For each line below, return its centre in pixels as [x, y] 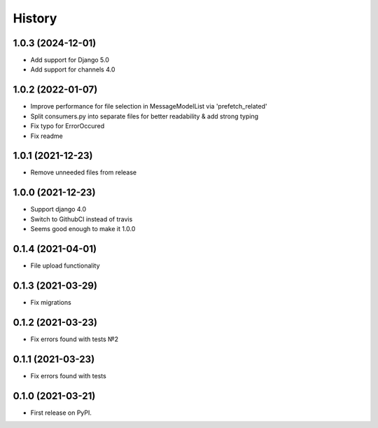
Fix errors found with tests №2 [75, 339]
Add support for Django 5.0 [70, 60]
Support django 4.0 [58, 209]
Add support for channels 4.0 [73, 69]
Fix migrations [51, 302]
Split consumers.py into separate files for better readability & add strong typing [145, 116]
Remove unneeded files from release [84, 172]
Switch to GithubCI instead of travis [82, 219]
